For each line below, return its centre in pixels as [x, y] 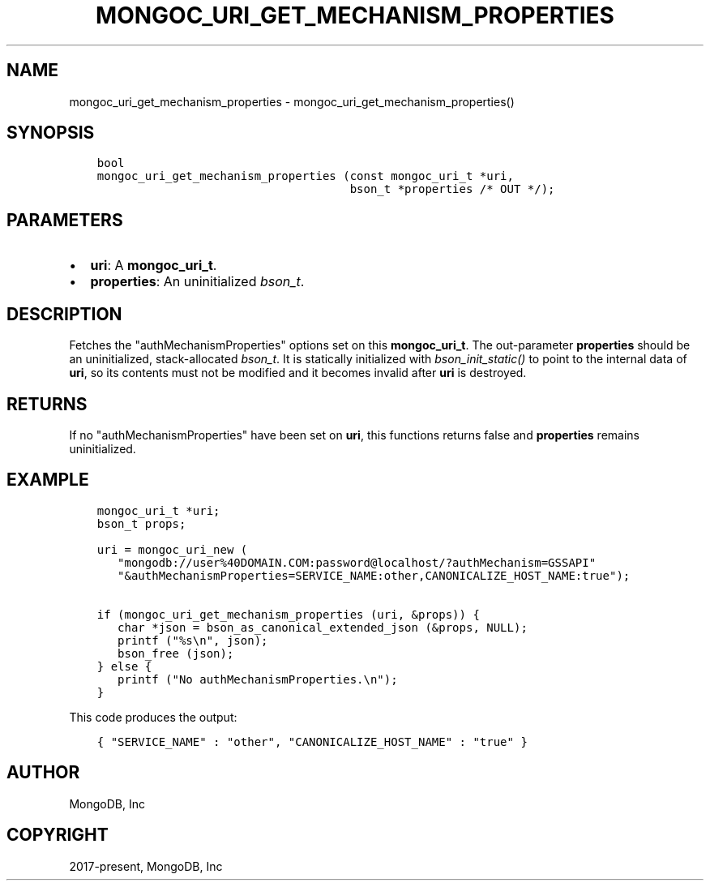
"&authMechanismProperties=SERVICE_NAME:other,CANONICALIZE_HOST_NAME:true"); [374, 575]
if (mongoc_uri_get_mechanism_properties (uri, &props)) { [288, 614]
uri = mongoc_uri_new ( [172, 549]
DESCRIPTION [64, 314]
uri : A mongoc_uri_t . [154, 266]
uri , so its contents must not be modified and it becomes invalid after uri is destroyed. [298, 373]
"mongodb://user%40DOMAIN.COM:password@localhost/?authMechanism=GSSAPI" [357, 562]
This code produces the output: [153, 717]
